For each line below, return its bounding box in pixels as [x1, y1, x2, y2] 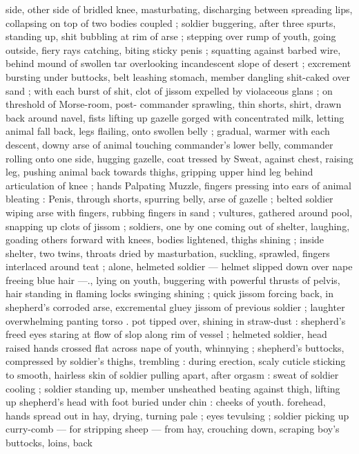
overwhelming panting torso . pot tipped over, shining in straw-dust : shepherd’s [6, 313, 346, 328]
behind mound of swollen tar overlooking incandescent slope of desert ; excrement [6, 56, 351, 70]
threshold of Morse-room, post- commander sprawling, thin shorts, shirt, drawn [6, 97, 342, 111]
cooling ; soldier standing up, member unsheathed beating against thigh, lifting [6, 381, 340, 395]
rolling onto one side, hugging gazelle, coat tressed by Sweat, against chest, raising [6, 151, 353, 165]
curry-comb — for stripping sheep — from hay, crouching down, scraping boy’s [6, 422, 340, 436]
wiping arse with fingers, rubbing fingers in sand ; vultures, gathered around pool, [6, 205, 353, 219]
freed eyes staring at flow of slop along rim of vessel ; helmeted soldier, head [6, 327, 327, 341]
